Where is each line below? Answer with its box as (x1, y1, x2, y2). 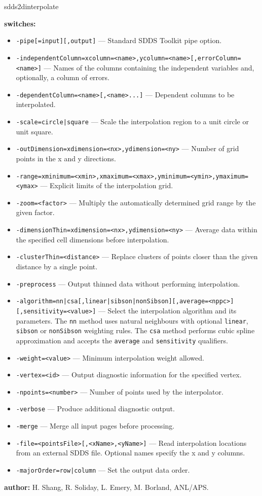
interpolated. (16, 99, 56, 110)
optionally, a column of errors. (16, 72, 109, 83)
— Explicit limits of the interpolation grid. (40, 180, 173, 191)
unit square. (16, 126, 53, 136)
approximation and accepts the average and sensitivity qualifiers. (16, 335, 228, 345)
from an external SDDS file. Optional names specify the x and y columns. (16, 447, 245, 458)
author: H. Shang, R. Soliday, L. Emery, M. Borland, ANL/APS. (4, 481, 209, 492)
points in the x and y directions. (16, 153, 116, 163)
